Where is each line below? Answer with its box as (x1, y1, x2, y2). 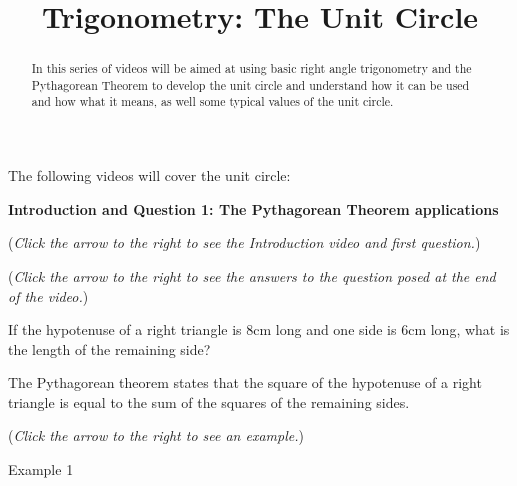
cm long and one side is (253, 319, 397, 340)
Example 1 (8, 459, 74, 480)
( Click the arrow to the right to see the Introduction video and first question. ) (8, 232, 481, 253)
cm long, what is (408, 319, 510, 340)
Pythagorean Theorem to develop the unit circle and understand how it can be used (31, 76, 470, 93)
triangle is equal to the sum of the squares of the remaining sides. (8, 391, 410, 412)
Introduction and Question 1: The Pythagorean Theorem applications (8, 198, 499, 219)
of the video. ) (8, 285, 89, 306)
